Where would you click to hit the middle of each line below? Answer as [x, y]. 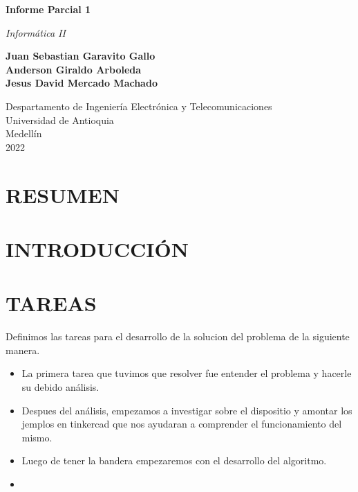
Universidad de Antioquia [60, 120]
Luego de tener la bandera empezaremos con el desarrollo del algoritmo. [174, 460]
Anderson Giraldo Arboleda [74, 69]
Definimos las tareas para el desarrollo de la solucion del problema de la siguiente [178, 336]
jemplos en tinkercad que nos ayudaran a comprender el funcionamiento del [182, 424]
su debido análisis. [60, 387]
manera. [23, 350]
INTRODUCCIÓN [97, 248]
